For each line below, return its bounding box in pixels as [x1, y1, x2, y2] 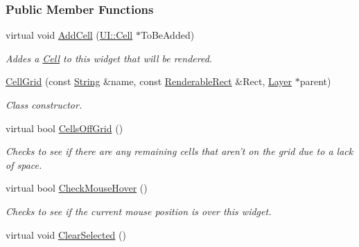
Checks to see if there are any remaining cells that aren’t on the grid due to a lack [6, 144, 353, 158]
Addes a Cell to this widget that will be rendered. [6, 51, 213, 65]
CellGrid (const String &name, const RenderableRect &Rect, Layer [6, 74, 292, 89]
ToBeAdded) [140, 28, 195, 42]
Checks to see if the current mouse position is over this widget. [6, 203, 272, 218]
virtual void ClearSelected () [6, 227, 126, 241]
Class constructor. [6, 98, 82, 111]
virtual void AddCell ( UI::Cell [6, 28, 133, 42]
